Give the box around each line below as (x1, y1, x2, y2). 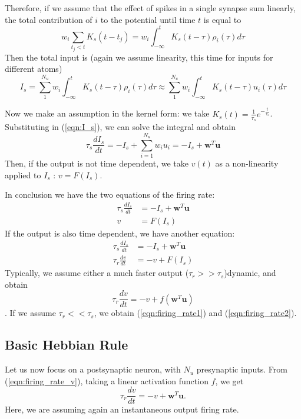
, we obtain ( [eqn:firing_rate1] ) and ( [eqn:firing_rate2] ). (94, 307, 297, 319)
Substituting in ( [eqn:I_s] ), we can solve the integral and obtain (5, 121, 236, 133)
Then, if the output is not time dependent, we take (5, 157, 188, 169)
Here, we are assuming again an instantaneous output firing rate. (5, 403, 239, 415)
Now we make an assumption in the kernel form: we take (5, 107, 210, 119)
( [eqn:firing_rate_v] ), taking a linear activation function (5, 374, 209, 387)
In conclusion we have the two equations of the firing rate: (5, 188, 215, 201)
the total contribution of (5, 13, 92, 25)
